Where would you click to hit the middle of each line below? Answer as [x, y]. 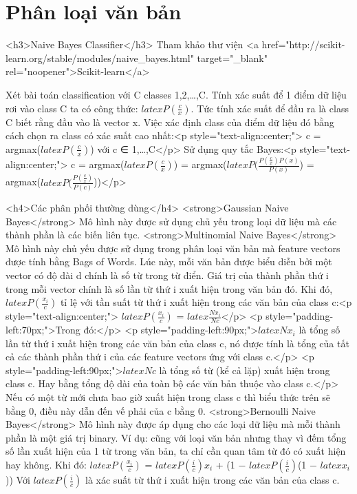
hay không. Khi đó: [46, 465]
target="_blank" [232, 58]
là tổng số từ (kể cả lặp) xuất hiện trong [245, 370]
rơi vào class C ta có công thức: [72, 108]
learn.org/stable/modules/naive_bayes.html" [100, 58]
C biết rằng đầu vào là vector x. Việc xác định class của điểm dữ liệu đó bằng [170, 122]
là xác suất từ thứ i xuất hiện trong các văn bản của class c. [213, 480]
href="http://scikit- [303, 44]
